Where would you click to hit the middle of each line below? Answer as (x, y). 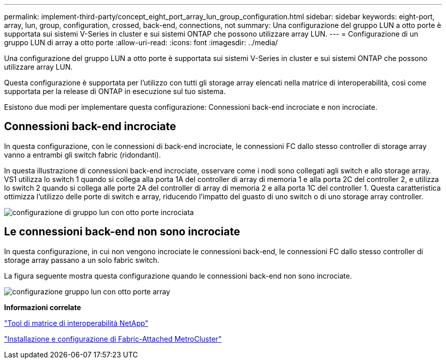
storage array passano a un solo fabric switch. (82, 260)
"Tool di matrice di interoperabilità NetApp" (76, 323)
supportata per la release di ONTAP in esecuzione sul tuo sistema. (115, 91)
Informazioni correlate (43, 307)
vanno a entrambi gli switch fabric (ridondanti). (82, 155)
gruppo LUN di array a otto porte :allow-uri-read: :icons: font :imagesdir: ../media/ (141, 42)
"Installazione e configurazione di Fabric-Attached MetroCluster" (113, 339)
